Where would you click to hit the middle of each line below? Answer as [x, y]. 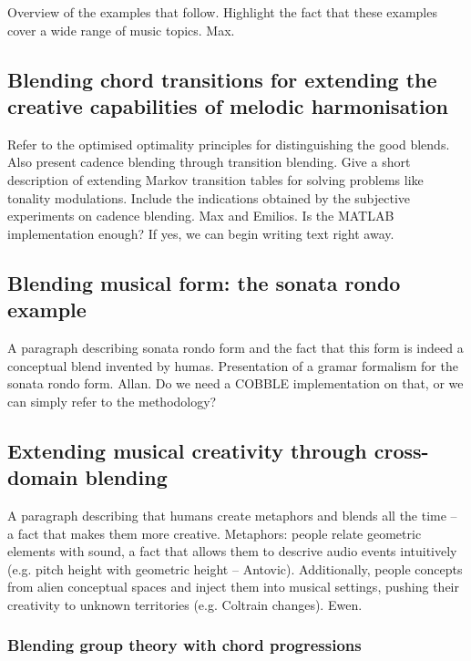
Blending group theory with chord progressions [184, 645]
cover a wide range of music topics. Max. [121, 30]
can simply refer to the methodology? [112, 401]
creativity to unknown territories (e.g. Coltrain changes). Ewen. [185, 604]
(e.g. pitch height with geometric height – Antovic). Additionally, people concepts [235, 568]
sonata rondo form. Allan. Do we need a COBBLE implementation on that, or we [235, 383]
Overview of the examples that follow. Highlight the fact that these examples [222, 12]
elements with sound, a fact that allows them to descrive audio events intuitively [232, 551]
